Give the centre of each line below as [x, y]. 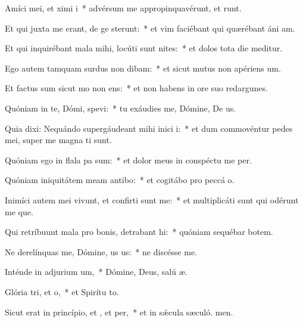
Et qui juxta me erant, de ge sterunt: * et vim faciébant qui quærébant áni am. [150, 28]
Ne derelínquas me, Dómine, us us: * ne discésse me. [101, 251]
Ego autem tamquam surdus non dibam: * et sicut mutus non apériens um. [143, 68]
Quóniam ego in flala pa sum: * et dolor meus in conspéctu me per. [128, 160]
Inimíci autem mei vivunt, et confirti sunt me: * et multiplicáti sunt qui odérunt [152, 199]
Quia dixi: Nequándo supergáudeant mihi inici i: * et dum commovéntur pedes [149, 128]
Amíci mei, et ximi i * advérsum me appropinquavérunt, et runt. [123, 8]
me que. [19, 211]
